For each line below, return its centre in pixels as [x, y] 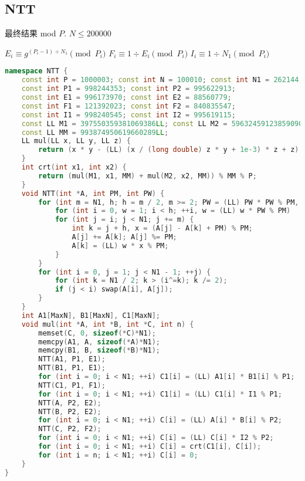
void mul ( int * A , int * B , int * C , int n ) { [108, 324]
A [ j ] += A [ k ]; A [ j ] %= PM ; [124, 237]
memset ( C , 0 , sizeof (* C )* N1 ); [97, 333]
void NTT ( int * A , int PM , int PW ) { [93, 193]
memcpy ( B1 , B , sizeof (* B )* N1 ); [99, 350]
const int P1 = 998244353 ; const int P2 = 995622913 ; [128, 89]
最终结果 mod [30, 33]
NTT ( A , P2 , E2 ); [70, 403]
